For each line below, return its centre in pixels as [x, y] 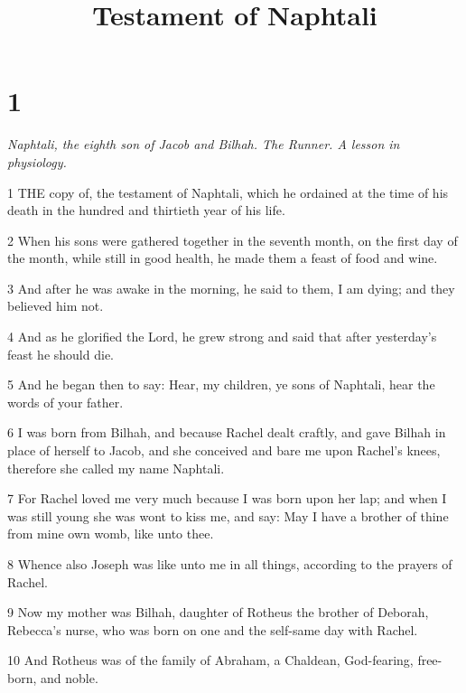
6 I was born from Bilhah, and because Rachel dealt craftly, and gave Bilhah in [227, 432]
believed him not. [56, 306]
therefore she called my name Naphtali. [116, 468]
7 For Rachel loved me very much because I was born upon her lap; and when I [227, 498]
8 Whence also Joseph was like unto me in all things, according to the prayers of [230, 564]
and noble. [70, 677]
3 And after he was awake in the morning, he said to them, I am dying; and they [231, 288]
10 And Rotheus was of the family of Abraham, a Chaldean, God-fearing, [210, 660]
